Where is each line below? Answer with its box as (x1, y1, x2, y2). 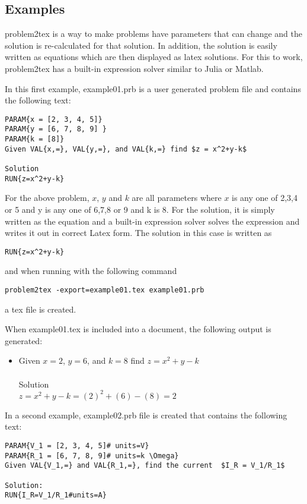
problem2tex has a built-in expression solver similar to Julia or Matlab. (5, 62, 264, 74)
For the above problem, (5, 191, 89, 204)
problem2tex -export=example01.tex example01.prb (5, 285, 204, 294)
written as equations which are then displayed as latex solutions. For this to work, (5, 51, 303, 63)
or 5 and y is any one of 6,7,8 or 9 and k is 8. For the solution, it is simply (5, 203, 275, 215)
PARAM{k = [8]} (5, 135, 65, 144)
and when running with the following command (5, 264, 177, 277)
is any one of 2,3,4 (232, 191, 298, 204)
